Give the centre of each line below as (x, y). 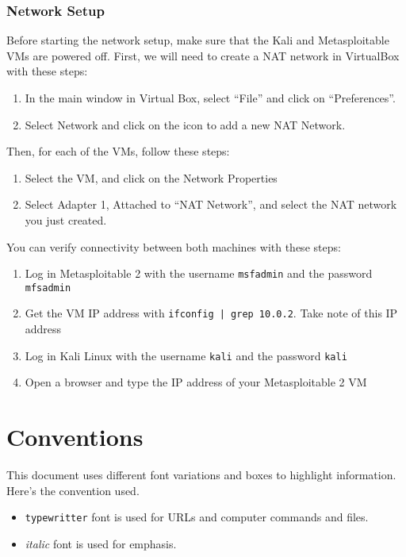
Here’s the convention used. (73, 490)
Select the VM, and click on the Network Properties (151, 177)
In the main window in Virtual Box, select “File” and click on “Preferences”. (210, 98)
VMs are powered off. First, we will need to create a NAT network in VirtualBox (203, 55)
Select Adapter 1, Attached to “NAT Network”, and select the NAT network (211, 204)
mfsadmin (48, 288)
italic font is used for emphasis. (101, 543)
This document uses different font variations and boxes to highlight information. (201, 475)
